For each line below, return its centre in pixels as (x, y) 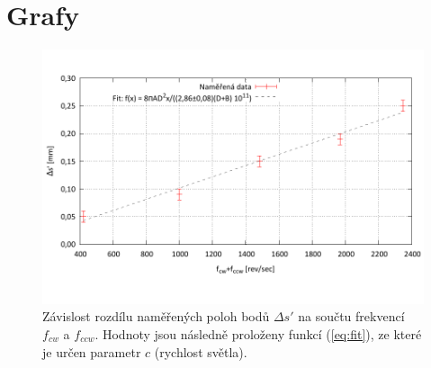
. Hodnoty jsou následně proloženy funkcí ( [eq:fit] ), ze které (258, 333)
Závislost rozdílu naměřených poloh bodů (156, 316)
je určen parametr (92, 351)
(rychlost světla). (201, 351)
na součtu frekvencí (351, 316)
